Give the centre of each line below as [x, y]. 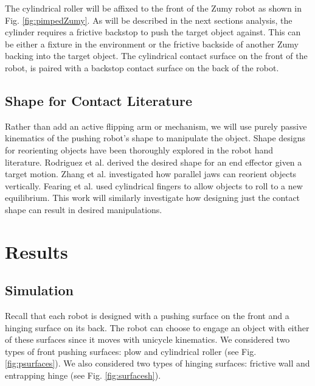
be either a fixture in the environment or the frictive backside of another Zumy [152, 44]
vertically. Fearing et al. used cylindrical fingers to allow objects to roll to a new [154, 185]
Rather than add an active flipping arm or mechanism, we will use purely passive [156, 126]
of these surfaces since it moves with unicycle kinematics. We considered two [147, 339]
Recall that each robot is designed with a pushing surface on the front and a [147, 316]
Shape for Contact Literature [99, 100]
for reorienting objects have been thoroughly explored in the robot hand [139, 149]
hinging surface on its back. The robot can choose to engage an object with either [157, 327]
